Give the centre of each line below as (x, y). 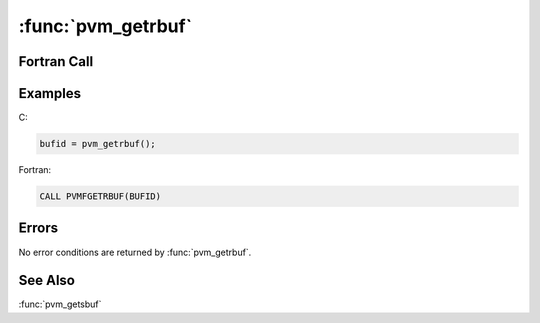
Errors (38, 228)
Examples (50, 93)
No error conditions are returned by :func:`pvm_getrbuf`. (135, 252)
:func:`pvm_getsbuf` (60, 304)
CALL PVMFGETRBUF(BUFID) (100, 196)
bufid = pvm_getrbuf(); (98, 144)
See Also (46, 280)
